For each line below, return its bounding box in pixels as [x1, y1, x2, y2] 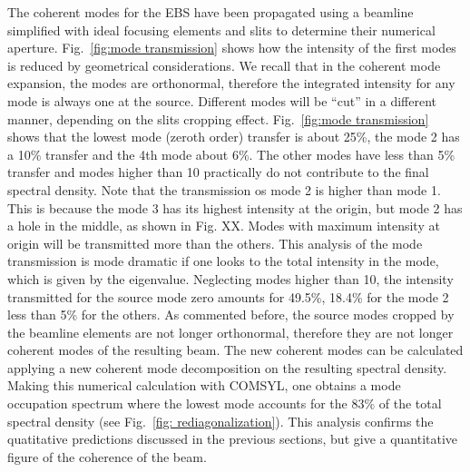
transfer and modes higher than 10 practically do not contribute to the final [7, 162, 429, 182]
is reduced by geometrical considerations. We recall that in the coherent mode [7, 55, 441, 74]
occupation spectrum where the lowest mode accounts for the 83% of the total [7, 394, 442, 413]
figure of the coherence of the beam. [7, 447, 207, 466]
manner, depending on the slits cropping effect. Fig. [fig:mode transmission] [7, 109, 429, 128]
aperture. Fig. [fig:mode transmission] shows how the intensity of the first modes [7, 38, 456, 57]
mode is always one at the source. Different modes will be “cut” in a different [7, 91, 437, 110]
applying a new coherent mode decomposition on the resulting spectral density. [7, 358, 447, 377]
